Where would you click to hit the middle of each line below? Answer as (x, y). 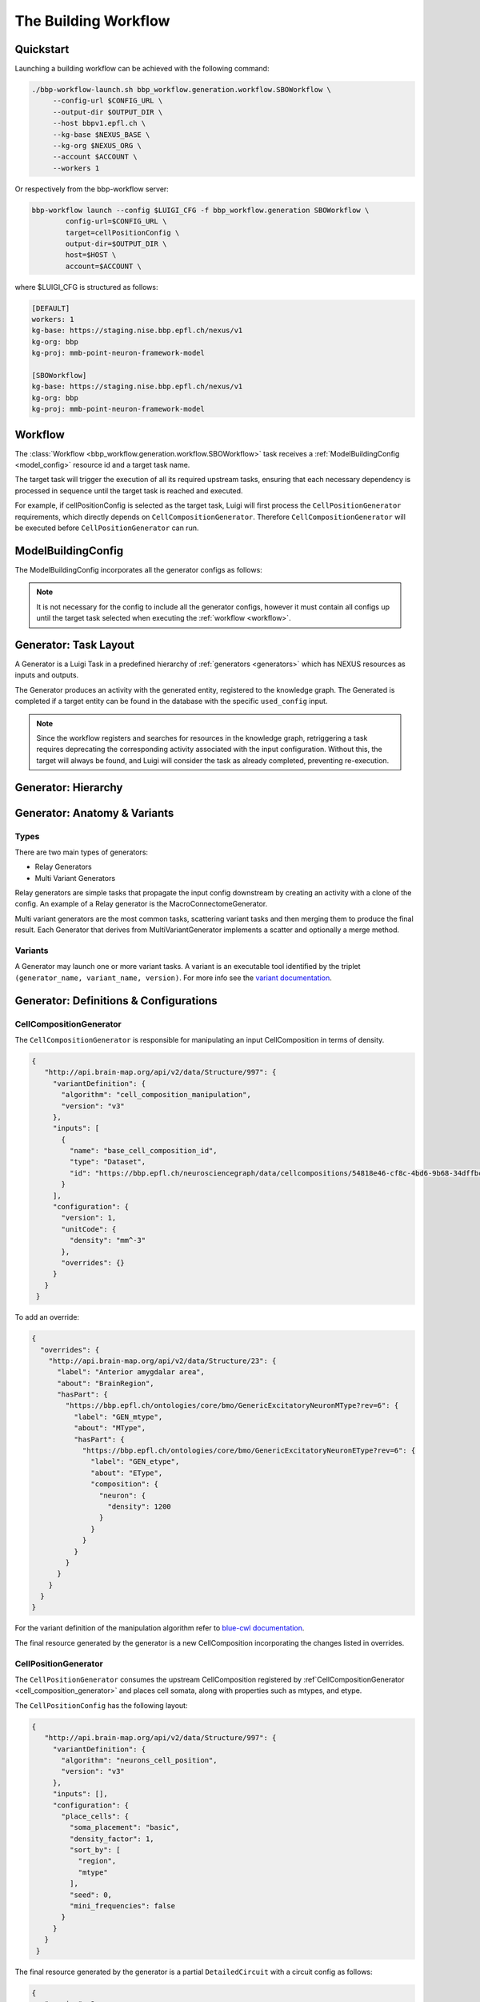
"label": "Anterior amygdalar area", (131, 1372)
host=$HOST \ (91, 255)
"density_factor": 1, (112, 1839)
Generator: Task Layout (75, 645)
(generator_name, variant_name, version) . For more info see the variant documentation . (173, 978)
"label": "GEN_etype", (135, 1462)
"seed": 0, (90, 1895)
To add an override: (47, 1317)
